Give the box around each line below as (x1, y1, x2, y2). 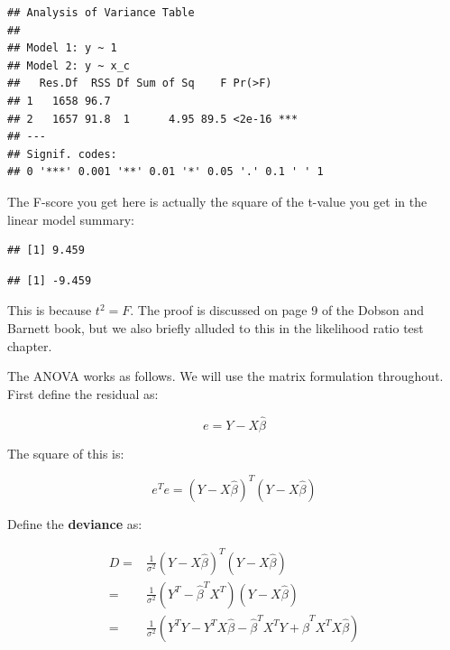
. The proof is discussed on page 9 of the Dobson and (130, 301, 424, 320)
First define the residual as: (7, 384, 159, 403)
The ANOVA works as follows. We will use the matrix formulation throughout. (7, 367, 444, 385)
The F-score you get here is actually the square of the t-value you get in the (7, 191, 427, 210)
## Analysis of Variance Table (7, 6, 195, 19)
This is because (7, 301, 92, 320)
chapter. (7, 336, 52, 355)
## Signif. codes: (7, 147, 117, 161)
